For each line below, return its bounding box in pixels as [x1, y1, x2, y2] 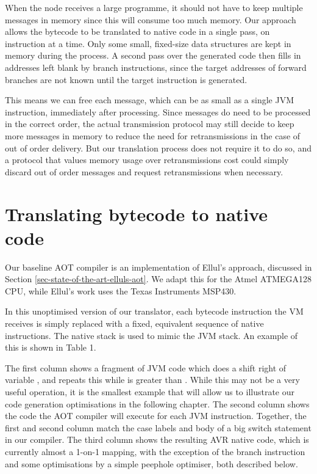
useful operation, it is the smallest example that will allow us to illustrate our [5, 385, 295, 398]
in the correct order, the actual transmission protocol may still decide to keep [5, 117, 294, 130]
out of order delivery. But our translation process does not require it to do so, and [5, 141, 312, 154]
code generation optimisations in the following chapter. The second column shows [5, 397, 310, 410]
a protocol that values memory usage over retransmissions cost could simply [5, 153, 289, 166]
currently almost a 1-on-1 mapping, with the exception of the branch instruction [5, 445, 305, 458]
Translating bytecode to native [5, 201, 268, 226]
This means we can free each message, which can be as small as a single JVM [5, 93, 294, 106]
